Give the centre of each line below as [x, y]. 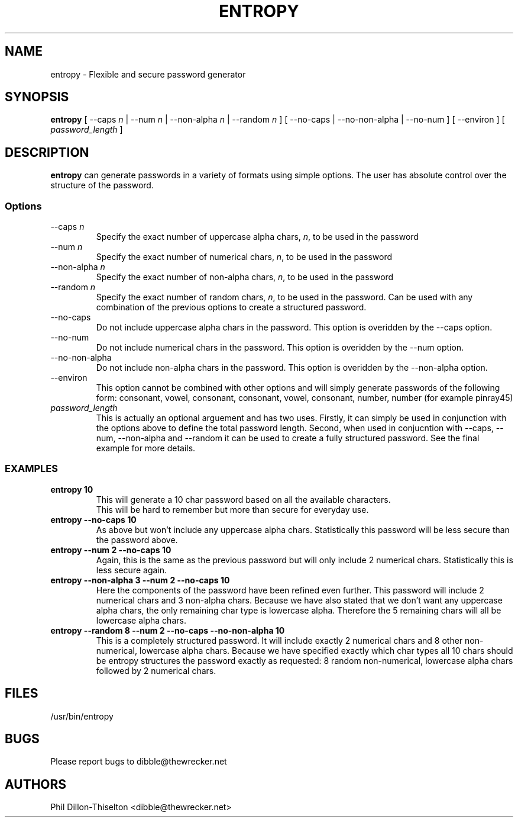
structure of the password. [102, 185]
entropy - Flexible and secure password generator [148, 74]
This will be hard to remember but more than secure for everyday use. [232, 509]
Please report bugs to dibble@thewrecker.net [139, 762]
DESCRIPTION [47, 152]
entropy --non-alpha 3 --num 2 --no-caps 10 [140, 580]
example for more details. [146, 448]
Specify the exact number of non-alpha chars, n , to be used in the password [245, 277]
